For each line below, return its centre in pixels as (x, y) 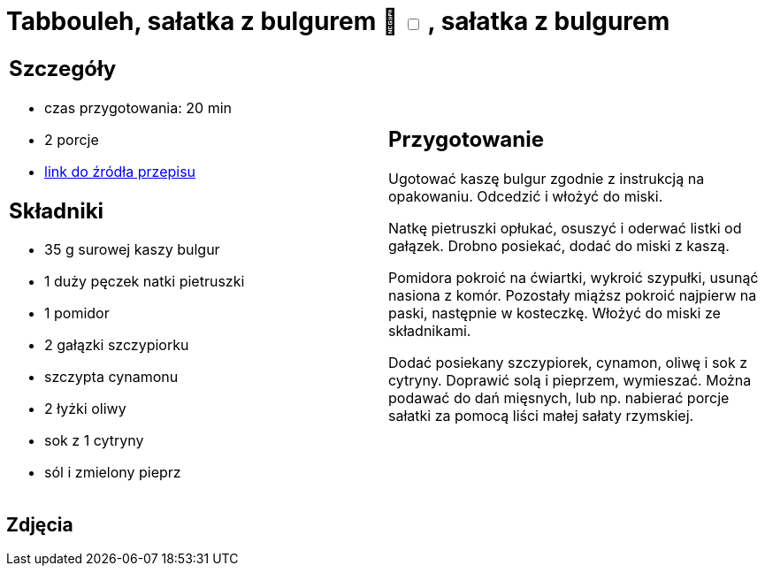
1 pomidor (77, 313)
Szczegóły (63, 68)
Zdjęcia (40, 524)
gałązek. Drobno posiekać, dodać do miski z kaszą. (559, 246)
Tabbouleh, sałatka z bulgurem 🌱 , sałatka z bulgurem (338, 21)
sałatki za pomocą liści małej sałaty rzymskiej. (541, 416)
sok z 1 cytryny (94, 441)
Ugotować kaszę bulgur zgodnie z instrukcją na (547, 179)
